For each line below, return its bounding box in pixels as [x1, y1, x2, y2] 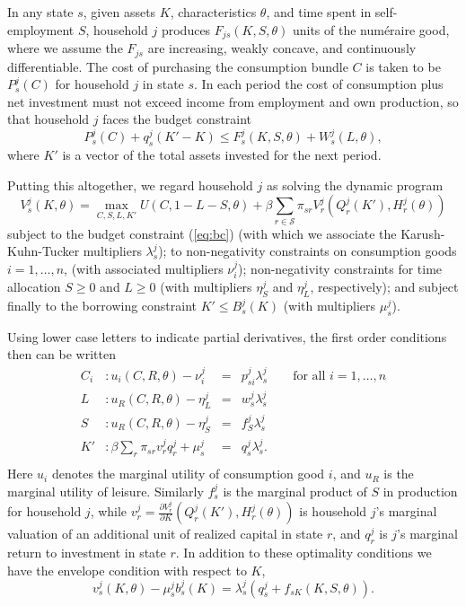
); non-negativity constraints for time [238, 259, 443, 277]
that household [7, 110, 90, 128]
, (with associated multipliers [64, 259, 224, 277]
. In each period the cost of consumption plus [194, 75, 444, 93]
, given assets [83, 3, 156, 21]
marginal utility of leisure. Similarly [7, 481, 204, 500]
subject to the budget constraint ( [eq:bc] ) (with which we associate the [7, 224, 397, 242]
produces [161, 20, 211, 39]
